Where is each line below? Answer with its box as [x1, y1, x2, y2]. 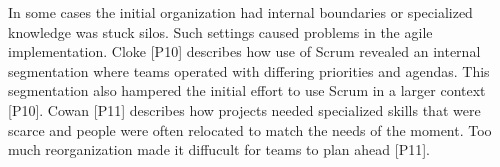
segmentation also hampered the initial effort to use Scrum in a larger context [8, 80, 486, 101]
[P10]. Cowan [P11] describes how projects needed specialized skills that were [8, 99, 481, 120]
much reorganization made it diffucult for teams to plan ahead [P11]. [8, 139, 430, 160]
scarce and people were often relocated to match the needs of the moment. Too [8, 119, 492, 140]
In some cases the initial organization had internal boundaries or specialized [8, 2, 473, 22]
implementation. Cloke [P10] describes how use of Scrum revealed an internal [8, 41, 481, 62]
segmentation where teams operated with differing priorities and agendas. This [8, 60, 490, 81]
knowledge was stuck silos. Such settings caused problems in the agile [8, 21, 433, 42]
